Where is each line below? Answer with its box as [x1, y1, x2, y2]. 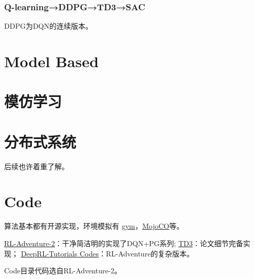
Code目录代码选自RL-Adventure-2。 [4, 265, 122, 276]
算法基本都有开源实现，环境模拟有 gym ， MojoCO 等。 [4, 221, 184, 231]
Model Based [4, 51, 99, 71]
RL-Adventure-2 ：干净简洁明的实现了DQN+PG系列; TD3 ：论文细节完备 [4, 238, 243, 248]
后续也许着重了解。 [4, 161, 69, 171]
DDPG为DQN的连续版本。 [4, 21, 93, 31]
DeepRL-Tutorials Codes [21, 248, 99, 258]
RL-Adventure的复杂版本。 [105, 248, 194, 258]
